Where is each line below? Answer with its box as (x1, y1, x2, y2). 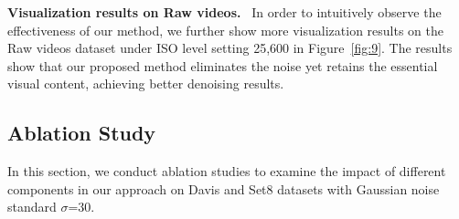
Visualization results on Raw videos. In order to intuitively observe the (7, 3, 442, 21)
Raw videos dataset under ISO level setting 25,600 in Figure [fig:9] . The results (7, 38, 453, 57)
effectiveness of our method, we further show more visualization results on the (7, 20, 444, 39)
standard (7, 197, 57, 216)
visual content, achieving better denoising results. (7, 74, 284, 93)
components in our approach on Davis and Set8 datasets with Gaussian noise (7, 179, 440, 198)
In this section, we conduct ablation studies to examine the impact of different (7, 162, 446, 181)
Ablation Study (7, 119, 156, 147)
